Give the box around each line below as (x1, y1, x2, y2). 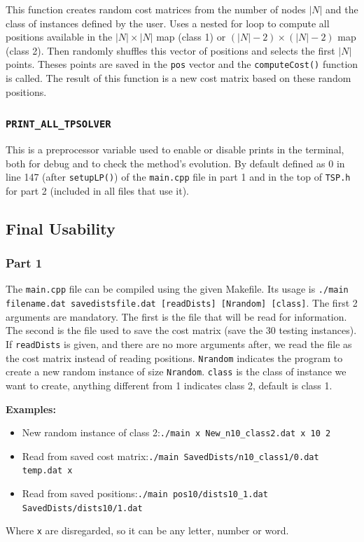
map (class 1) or (156, 29, 226, 44)
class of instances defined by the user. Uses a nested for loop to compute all (6, 15, 330, 30)
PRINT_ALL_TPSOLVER (6, 118, 111, 130)
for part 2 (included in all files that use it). (6, 183, 189, 197)
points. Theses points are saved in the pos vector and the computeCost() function (6, 57, 358, 71)
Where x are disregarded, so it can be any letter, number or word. (6, 523, 289, 538)
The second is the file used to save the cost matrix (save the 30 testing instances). (6, 323, 357, 338)
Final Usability (6, 217, 115, 239)
